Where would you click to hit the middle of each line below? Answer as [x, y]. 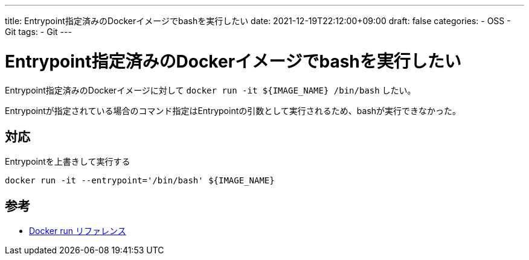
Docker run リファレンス [78, 231]
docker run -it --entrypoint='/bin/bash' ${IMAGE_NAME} [140, 181]
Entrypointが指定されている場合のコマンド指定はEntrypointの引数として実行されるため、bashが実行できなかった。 [233, 110]
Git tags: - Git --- [38, 32]
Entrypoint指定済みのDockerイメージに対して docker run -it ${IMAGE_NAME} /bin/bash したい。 [210, 90]
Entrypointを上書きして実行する [68, 162]
